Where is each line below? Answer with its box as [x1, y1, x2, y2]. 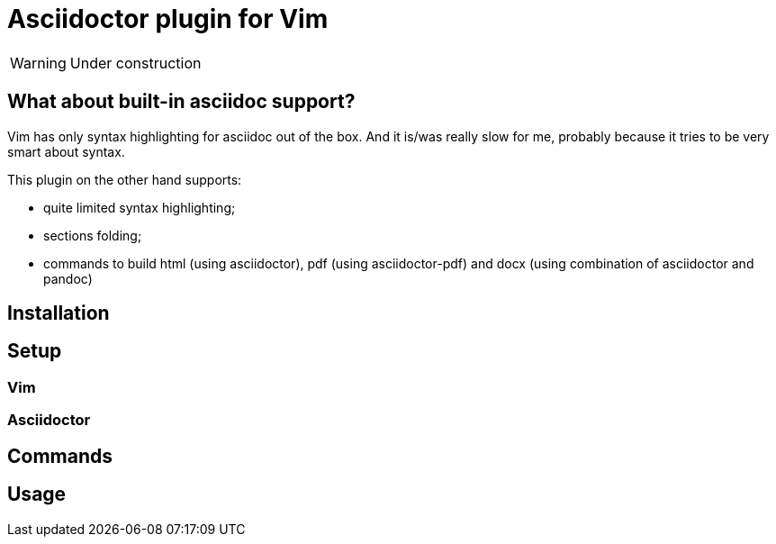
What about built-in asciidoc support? [7, 90, 356, 113]
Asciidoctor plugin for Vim [7, 4, 329, 34]
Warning [10, 53, 67, 72]
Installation [7, 302, 110, 325]
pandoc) [43, 270, 93, 286]
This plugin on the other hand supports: [7, 171, 242, 187]
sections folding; [43, 227, 142, 243]
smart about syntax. [7, 143, 125, 159]
